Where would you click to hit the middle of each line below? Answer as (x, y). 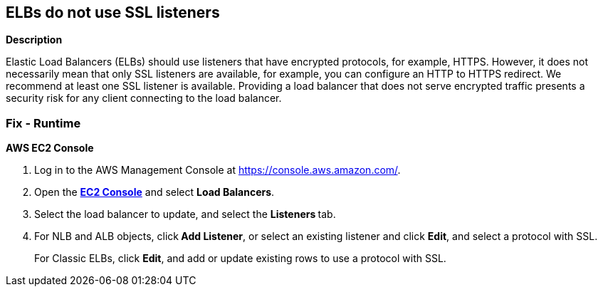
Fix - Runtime (43, 123)
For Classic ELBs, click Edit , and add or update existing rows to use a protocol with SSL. (240, 259)
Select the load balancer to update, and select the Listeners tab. (185, 214)
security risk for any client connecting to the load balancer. (144, 98)
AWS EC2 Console (50, 148)
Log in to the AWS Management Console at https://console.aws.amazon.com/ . (217, 170)
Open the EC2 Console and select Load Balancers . (154, 192)
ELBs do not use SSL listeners (113, 12)
